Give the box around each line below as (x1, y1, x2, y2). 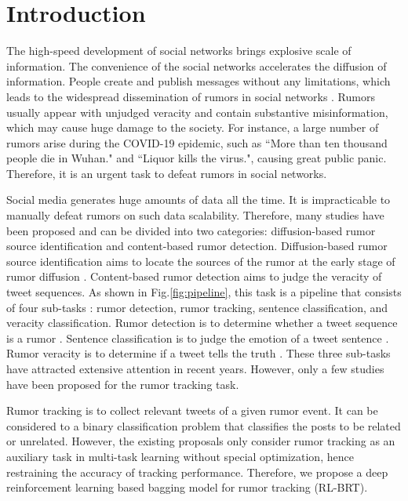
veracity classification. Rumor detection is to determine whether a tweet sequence (6, 314, 398, 331)
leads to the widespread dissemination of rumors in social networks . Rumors (6, 88, 375, 104)
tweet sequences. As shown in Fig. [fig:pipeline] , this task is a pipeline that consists (6, 284, 402, 300)
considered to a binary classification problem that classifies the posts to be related (6, 417, 401, 434)
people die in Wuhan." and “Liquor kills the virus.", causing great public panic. (6, 150, 387, 166)
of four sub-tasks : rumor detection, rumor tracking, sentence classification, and (6, 299, 388, 315)
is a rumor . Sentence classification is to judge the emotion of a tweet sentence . (6, 329, 389, 346)
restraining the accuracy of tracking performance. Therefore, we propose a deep (6, 463, 388, 480)
